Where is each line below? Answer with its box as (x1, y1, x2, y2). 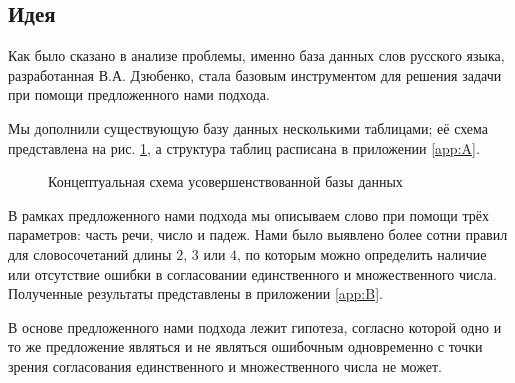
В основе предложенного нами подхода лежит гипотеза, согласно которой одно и (8, 316, 502, 337)
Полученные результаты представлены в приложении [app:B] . (8, 283, 383, 304)
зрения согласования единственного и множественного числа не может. (8, 355, 442, 376)
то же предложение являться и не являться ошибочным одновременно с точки (8, 336, 483, 357)
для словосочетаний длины (8, 243, 172, 264)
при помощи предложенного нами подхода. (8, 84, 270, 105)
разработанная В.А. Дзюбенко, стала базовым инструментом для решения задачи (8, 64, 502, 85)
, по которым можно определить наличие (237, 243, 487, 264)
